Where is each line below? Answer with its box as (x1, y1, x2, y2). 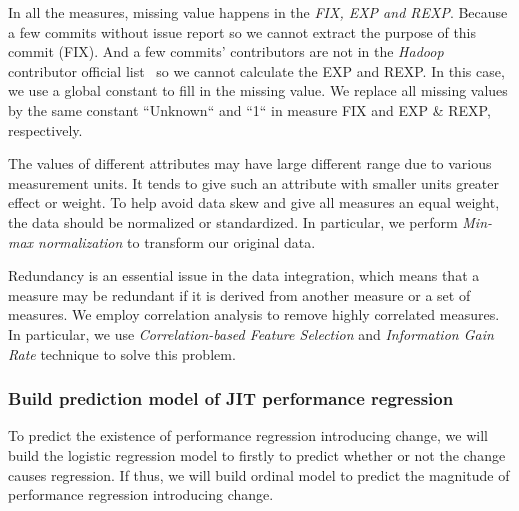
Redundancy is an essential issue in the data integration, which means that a (8, 265, 480, 286)
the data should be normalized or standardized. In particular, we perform (8, 211, 458, 232)
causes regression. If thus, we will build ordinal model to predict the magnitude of (8, 464, 510, 485)
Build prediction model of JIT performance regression (8, 386, 454, 411)
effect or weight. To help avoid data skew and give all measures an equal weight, (8, 192, 500, 213)
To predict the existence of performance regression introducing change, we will (8, 425, 488, 446)
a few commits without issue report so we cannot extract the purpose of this (8, 21, 477, 42)
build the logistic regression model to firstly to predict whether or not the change (8, 444, 506, 465)
